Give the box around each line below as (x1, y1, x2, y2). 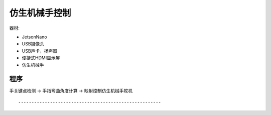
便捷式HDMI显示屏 (22, 55, 60, 61)
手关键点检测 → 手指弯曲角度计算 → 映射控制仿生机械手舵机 (9, 88, 133, 94)
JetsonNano (22, 34, 47, 40)
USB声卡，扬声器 (22, 48, 58, 54)
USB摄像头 (22, 41, 45, 47)
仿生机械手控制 (9, 7, 71, 18)
